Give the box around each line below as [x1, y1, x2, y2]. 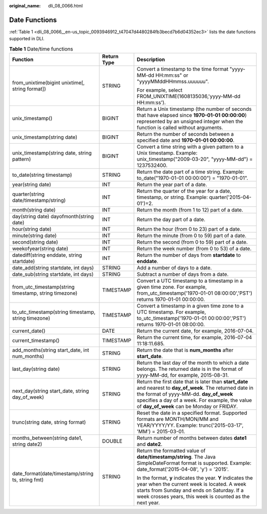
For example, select [136, 87, 183, 94]
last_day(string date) [12, 365, 60, 372]
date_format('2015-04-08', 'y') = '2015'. [136, 466, 229, 473]
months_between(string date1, [12, 435, 83, 442]
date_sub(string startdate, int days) [12, 271, 94, 278]
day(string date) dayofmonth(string [12, 213, 94, 220]
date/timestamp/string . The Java [136, 454, 216, 461]
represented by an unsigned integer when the [136, 118, 243, 125]
